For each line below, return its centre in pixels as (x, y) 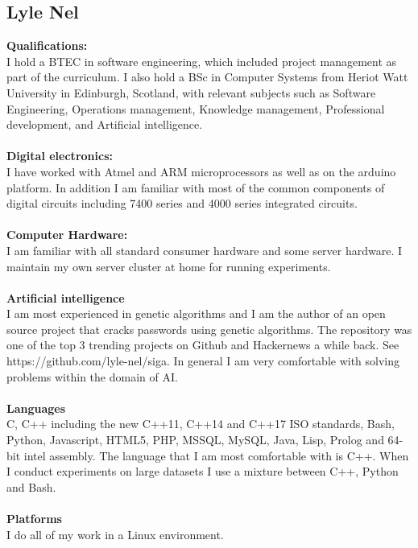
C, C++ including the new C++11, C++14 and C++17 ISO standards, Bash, (201, 424)
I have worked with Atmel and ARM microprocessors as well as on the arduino (201, 171)
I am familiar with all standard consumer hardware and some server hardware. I (205, 250)
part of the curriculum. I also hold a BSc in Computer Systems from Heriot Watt (207, 77)
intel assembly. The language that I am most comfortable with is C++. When (216, 455)
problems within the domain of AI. (92, 376)
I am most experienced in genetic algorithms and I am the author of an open (196, 313)
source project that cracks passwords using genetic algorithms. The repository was (209, 329)
